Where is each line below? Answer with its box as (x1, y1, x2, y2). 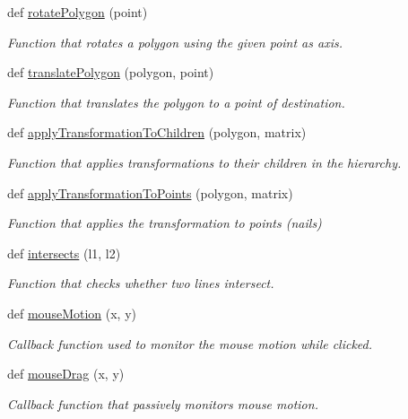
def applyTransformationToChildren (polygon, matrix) (7, 123, 307, 142)
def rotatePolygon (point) (7, 3, 148, 21)
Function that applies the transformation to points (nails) (7, 214, 322, 232)
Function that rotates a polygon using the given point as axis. (7, 32, 343, 51)
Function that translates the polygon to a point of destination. (7, 92, 345, 111)
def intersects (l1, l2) (7, 243, 121, 262)
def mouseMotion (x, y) (7, 303, 136, 322)
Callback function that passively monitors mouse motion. (7, 394, 318, 413)
